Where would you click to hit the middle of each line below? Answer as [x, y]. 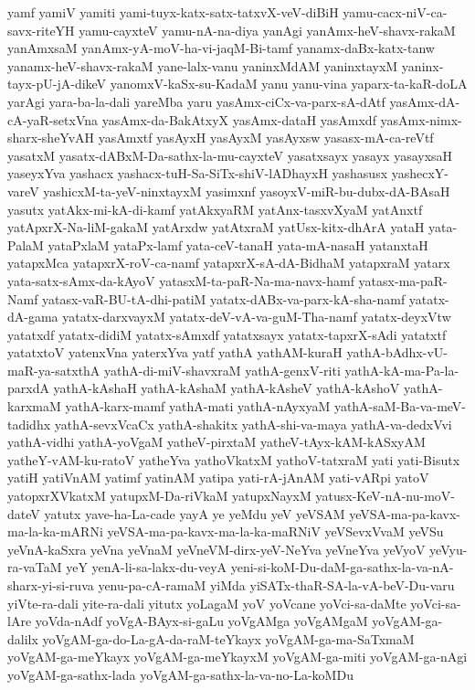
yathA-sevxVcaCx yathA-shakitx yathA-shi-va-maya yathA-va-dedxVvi [253, 424]
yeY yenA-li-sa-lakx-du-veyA [147, 567]
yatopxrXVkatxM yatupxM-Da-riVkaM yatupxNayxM [159, 496]
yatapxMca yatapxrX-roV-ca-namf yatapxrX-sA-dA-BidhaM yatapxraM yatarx [229, 263]
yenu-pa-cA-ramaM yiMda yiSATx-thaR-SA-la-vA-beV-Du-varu [276, 585]
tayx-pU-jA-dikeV [57, 84]
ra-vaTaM [35, 567]
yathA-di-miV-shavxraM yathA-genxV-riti [222, 370]
